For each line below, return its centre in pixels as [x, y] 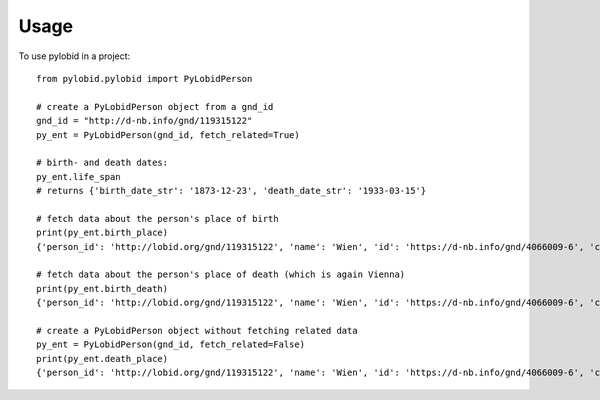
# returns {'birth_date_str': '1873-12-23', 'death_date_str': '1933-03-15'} [231, 191]
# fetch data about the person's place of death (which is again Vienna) [221, 274]
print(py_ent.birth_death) [102, 288]
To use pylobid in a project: [74, 56]
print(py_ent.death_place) [102, 358]
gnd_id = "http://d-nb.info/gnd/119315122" [144, 121]
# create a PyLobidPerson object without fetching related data [197, 330]
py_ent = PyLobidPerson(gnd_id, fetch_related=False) [170, 344]
